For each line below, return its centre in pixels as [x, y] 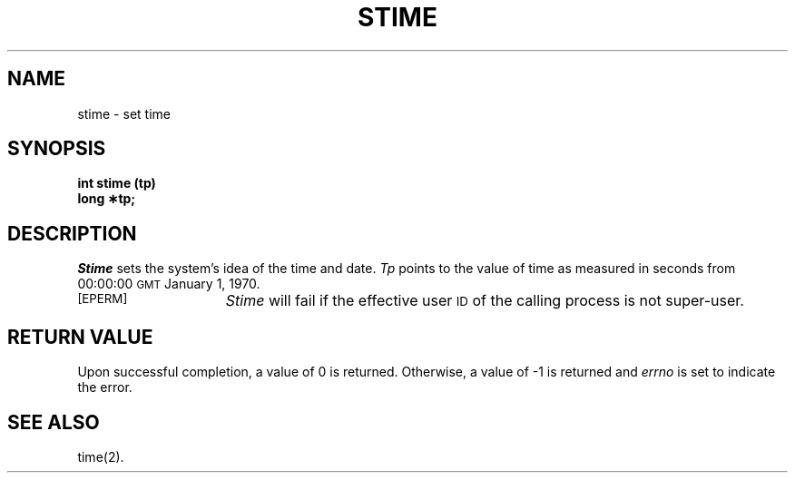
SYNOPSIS [57, 149]
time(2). [101, 456]
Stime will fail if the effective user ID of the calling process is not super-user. [485, 301]
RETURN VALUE [80, 337]
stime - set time [124, 113]
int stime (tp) [117, 183]
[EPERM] [103, 299]
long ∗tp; [107, 199]
